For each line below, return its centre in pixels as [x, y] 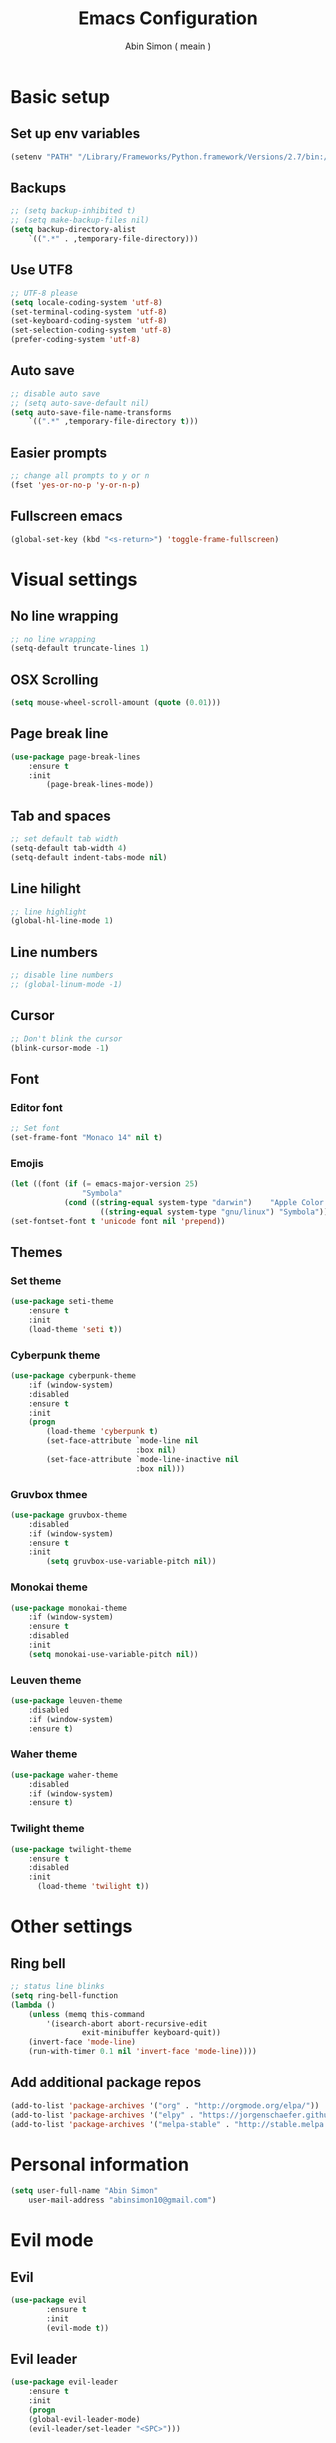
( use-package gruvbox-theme [69, 1515]
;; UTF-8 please [44, 293]
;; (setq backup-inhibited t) [73, 211]
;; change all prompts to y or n [80, 476]
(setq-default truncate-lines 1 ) [80, 648]
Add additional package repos [106, 2082]
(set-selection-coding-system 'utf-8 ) [91, 330]
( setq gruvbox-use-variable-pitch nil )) [131, 1562]
